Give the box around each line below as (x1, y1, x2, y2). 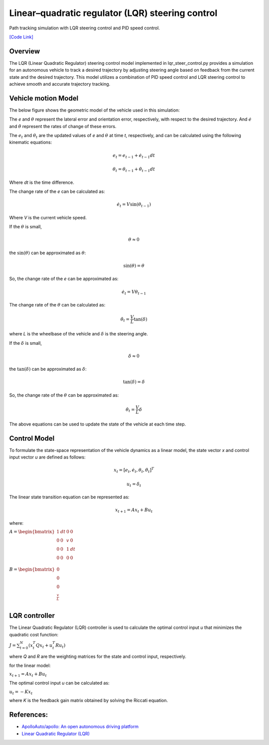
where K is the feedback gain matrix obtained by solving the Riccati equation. (9, 698, 168, 704)
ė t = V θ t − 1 (122, 289, 146, 296)
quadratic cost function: (9, 631, 59, 637)
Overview (9, 47, 40, 55)
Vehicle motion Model (9, 94, 79, 102)
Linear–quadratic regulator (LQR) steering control (9, 7, 218, 18)
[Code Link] (9, 34, 33, 40)
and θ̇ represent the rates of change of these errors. (9, 123, 117, 129)
